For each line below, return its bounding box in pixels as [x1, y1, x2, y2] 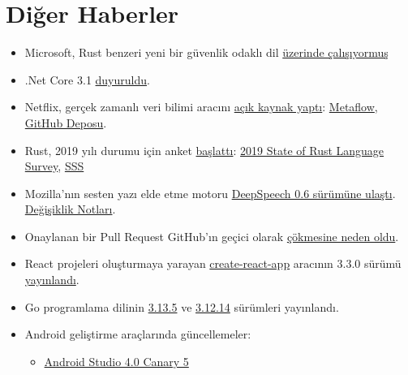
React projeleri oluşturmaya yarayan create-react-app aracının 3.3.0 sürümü [24, 255, 402, 272]
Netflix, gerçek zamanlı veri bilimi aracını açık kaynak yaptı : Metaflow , [24, 98, 378, 115]
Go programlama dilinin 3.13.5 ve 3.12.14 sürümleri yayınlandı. [24, 298, 339, 315]
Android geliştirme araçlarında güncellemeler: [24, 325, 251, 343]
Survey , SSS [24, 157, 84, 175]
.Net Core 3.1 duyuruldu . [24, 71, 150, 88]
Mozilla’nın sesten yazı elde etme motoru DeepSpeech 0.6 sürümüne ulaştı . [24, 184, 396, 201]
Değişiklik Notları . [24, 200, 116, 218]
